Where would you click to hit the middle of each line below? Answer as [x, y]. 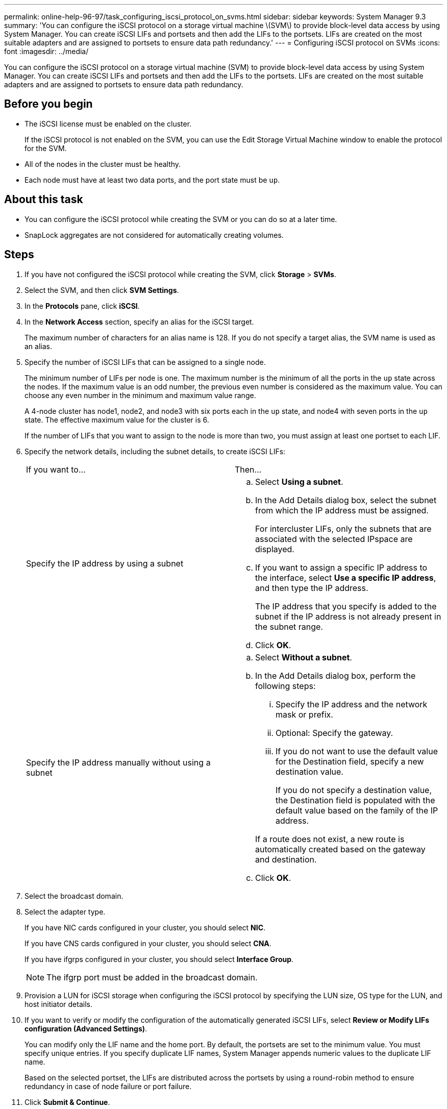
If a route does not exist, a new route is [330, 839]
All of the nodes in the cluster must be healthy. [103, 164]
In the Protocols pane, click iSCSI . [82, 306]
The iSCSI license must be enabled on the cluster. [108, 124]
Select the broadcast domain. [74, 896]
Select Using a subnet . [299, 482]
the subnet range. [289, 626]
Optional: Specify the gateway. [334, 733]
